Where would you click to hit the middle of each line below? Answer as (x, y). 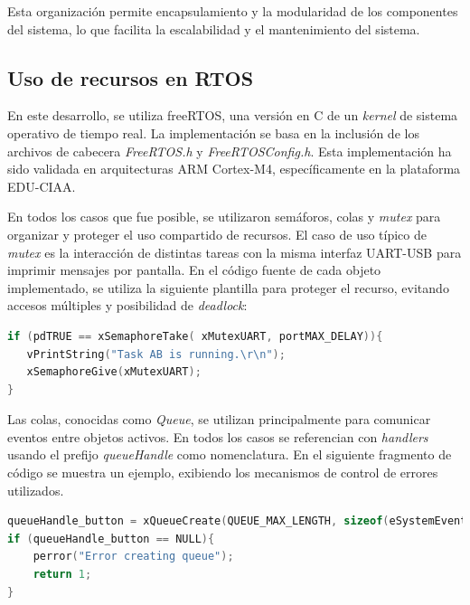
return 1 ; (62, 575)
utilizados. (36, 490)
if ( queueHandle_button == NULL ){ (111, 539)
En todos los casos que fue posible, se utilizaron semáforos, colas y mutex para (224, 217)
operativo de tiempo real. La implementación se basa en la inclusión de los (213, 132)
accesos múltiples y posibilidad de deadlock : (127, 305)
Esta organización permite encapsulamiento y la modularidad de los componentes (233, 11)
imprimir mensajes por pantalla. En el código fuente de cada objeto (194, 270)
